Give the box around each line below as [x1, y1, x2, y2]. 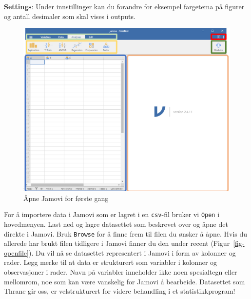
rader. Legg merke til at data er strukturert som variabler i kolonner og [4, 257, 217, 267]
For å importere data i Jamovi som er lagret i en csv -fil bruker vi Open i [4, 209, 220, 219]
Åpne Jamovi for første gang [23, 193, 109, 203]
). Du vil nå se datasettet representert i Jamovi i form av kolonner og [28, 247, 236, 258]
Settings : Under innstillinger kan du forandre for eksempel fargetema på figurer [4, 1, 245, 11]
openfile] [4, 247, 29, 258]
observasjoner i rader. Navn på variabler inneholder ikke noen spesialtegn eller [4, 267, 237, 277]
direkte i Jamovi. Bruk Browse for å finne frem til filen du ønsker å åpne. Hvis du [4, 228, 248, 239]
